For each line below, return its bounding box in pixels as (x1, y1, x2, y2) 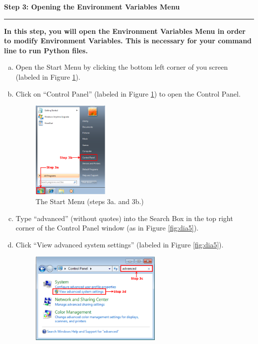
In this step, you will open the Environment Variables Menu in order (4, 25, 246, 36)
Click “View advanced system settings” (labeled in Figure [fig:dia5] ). (15, 239, 224, 249)
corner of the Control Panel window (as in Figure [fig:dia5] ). (15, 223, 198, 233)
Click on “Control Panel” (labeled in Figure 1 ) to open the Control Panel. (15, 88, 241, 99)
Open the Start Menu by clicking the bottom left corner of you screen (15, 62, 228, 72)
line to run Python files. (4, 45, 88, 55)
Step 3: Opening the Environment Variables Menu (4, 1, 180, 11)
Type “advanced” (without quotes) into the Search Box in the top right (15, 213, 233, 223)
